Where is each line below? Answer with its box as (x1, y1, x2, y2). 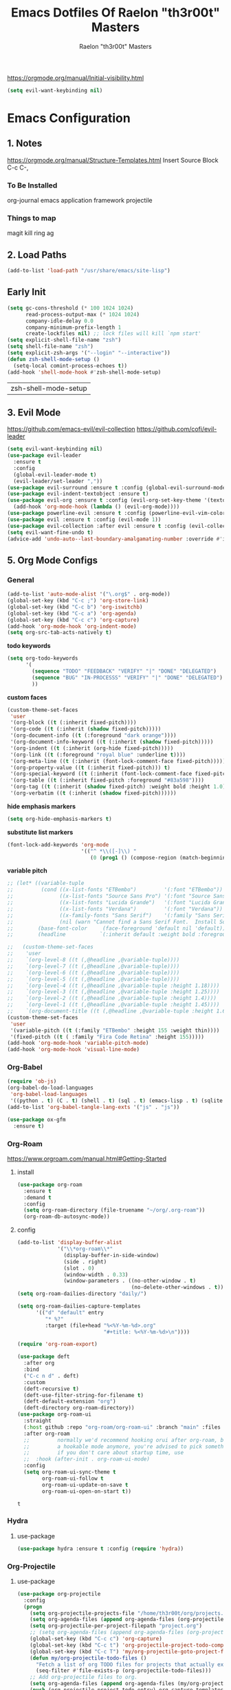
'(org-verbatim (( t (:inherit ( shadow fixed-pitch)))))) (10, 790, 177, 797)
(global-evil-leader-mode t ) (13, 471, 97, 478)
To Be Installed (7, 181, 58, 190)
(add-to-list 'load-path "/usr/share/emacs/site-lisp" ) (7, 267, 170, 274)
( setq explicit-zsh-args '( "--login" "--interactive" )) (7, 349, 170, 356)
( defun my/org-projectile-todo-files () (30, 1654, 147, 1662)
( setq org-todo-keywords (7, 655, 78, 662)
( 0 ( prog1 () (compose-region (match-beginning (90, 854, 229, 861)
